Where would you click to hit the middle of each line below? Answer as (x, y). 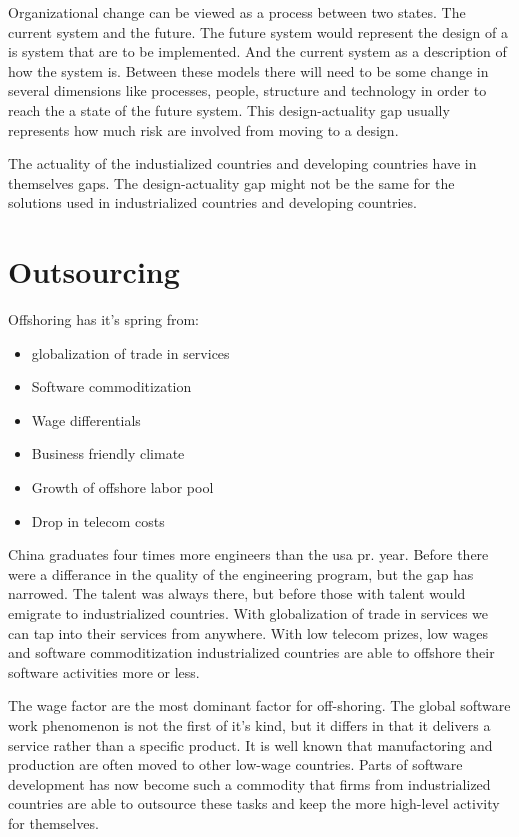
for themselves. (53, 822)
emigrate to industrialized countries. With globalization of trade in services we (248, 613)
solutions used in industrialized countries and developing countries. (212, 202)
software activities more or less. (104, 671)
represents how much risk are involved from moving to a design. (203, 129)
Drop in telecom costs (98, 520)
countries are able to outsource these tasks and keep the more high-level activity (254, 803)
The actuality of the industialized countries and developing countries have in (242, 163)
